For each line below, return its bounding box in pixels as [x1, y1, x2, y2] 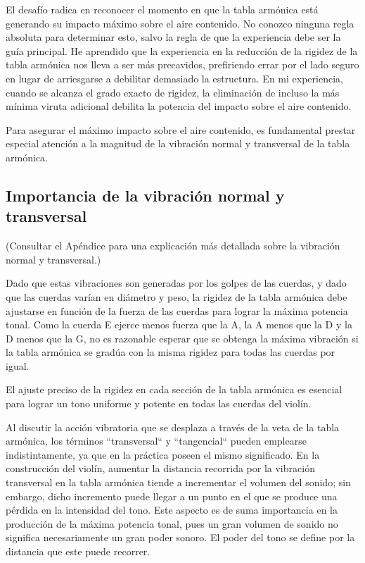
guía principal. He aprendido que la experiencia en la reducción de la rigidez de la [6, 43, 358, 58]
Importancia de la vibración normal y [6, 184, 285, 206]
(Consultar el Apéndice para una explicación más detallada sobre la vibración [6, 238, 340, 253]
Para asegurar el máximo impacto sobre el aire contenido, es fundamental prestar [6, 122, 356, 137]
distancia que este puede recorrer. [6, 544, 151, 558]
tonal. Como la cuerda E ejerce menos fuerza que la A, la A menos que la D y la [6, 317, 352, 332]
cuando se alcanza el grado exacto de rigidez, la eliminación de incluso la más [6, 85, 340, 99]
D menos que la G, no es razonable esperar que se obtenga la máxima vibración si [6, 330, 359, 345]
